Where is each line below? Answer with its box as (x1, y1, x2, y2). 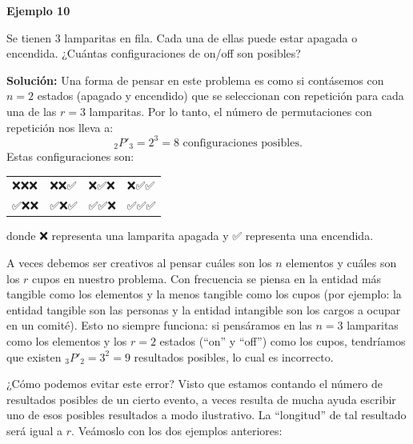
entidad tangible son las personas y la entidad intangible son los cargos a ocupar (6, 301, 401, 318)
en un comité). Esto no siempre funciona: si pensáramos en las (6, 317, 312, 334)
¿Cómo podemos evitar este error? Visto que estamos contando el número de (6, 375, 383, 392)
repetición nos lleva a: (6, 118, 114, 135)
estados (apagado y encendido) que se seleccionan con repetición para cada (37, 87, 404, 104)
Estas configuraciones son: (6, 148, 134, 165)
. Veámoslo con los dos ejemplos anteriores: (71, 422, 283, 438)
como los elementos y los (6, 332, 127, 349)
